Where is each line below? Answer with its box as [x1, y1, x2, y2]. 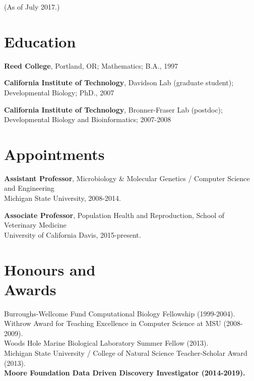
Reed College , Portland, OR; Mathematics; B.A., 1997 [4, 60, 178, 71]
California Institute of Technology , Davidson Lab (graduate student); [4, 77, 234, 88]
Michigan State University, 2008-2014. [4, 193, 121, 203]
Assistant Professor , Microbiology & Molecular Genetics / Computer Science [4, 173, 250, 183]
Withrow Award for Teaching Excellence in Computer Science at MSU [4, 318, 221, 329]
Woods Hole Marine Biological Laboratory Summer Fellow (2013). [4, 338, 209, 348]
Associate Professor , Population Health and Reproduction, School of [4, 209, 225, 220]
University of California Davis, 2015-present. [4, 229, 141, 240]
